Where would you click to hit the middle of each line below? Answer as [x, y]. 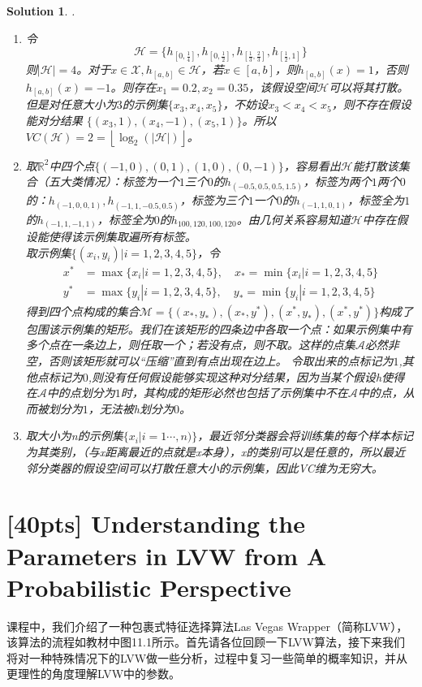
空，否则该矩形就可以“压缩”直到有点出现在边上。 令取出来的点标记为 [209, 361]
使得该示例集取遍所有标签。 [122, 237]
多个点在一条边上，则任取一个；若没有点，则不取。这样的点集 [190, 345]
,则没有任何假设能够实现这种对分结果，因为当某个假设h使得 [246, 376]
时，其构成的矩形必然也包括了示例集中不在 [234, 393]
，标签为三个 [214, 200]
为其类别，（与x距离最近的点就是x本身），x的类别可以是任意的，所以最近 [215, 451]
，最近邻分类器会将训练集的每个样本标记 [306, 436]
